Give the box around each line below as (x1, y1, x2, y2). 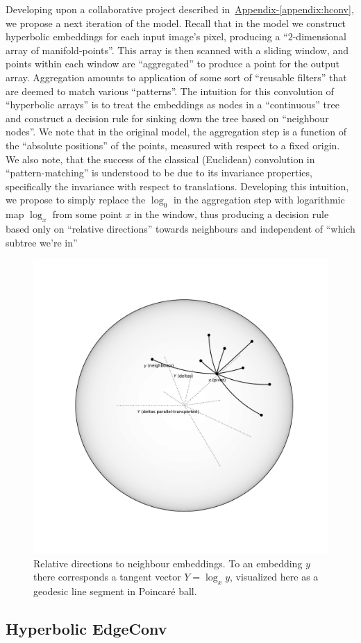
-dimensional (292, 29, 346, 44)
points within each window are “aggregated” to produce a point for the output (6, 56, 339, 71)
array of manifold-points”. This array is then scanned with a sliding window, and (6, 42, 349, 57)
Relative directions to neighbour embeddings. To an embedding (33, 556, 303, 570)
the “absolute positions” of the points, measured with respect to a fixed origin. (6, 137, 340, 152)
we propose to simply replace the (6, 192, 146, 207)
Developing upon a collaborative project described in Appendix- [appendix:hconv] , (6, 2, 354, 16)
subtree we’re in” (6, 235, 78, 249)
